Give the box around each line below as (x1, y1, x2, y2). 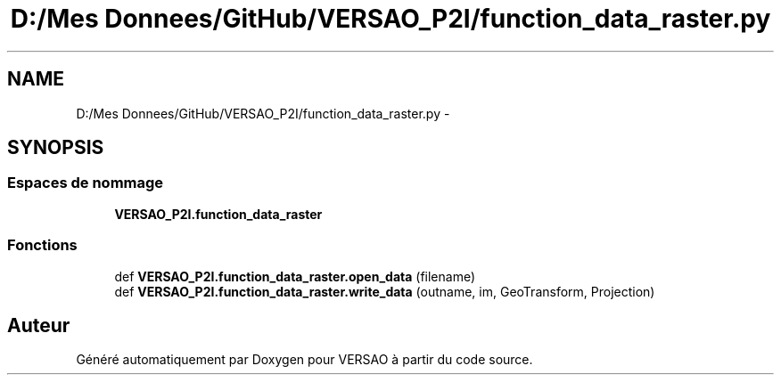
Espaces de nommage (7, 174, 164, 192)
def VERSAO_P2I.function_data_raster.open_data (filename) (114, 268, 476, 284)
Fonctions (7, 236, 78, 255)
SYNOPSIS (7, 136, 104, 159)
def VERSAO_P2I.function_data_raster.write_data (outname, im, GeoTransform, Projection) (114, 283, 655, 299)
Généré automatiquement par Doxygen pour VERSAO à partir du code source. (76, 352, 533, 368)
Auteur (7, 313, 70, 337)
